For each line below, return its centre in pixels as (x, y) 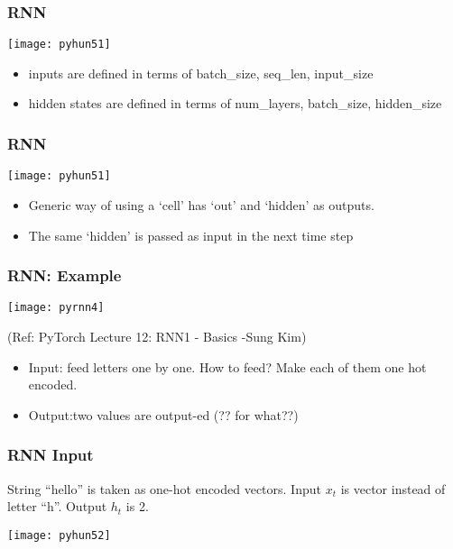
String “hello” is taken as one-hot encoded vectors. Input (164, 488)
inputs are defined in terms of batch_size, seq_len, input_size (201, 73)
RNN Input (51, 455)
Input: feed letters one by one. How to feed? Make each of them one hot (227, 366)
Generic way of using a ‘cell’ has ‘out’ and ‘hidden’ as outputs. (201, 204)
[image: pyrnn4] (56, 308)
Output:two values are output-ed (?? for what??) (163, 414)
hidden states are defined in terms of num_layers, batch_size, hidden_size (235, 103)
